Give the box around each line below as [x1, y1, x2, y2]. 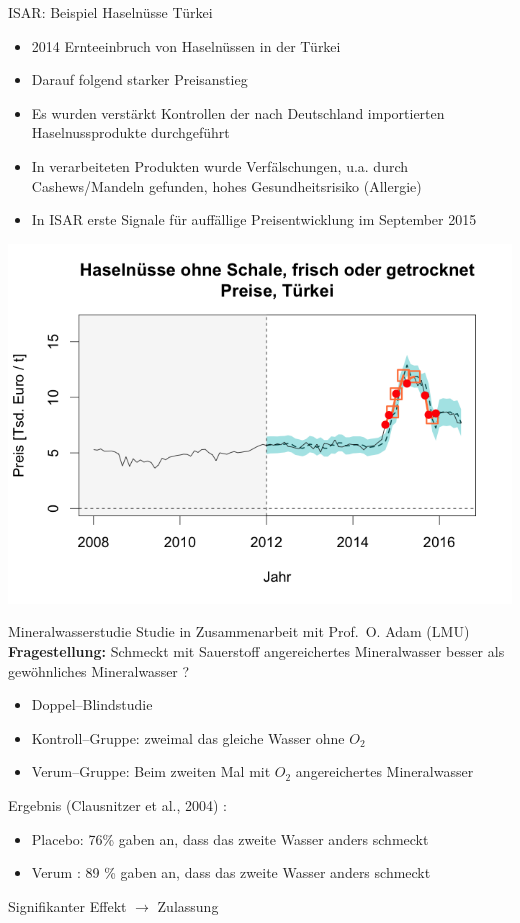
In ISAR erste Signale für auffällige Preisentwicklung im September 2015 [31, 209, 477, 230]
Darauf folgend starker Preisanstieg [31, 69, 248, 90]
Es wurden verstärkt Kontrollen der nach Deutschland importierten [31, 102, 445, 123]
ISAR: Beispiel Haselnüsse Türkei [8, 2, 213, 22]
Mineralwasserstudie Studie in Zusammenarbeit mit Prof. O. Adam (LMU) [8, 621, 470, 642]
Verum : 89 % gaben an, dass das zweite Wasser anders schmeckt [31, 862, 431, 883]
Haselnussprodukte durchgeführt [31, 122, 230, 143]
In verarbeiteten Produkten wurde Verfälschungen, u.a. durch [31, 155, 409, 176]
